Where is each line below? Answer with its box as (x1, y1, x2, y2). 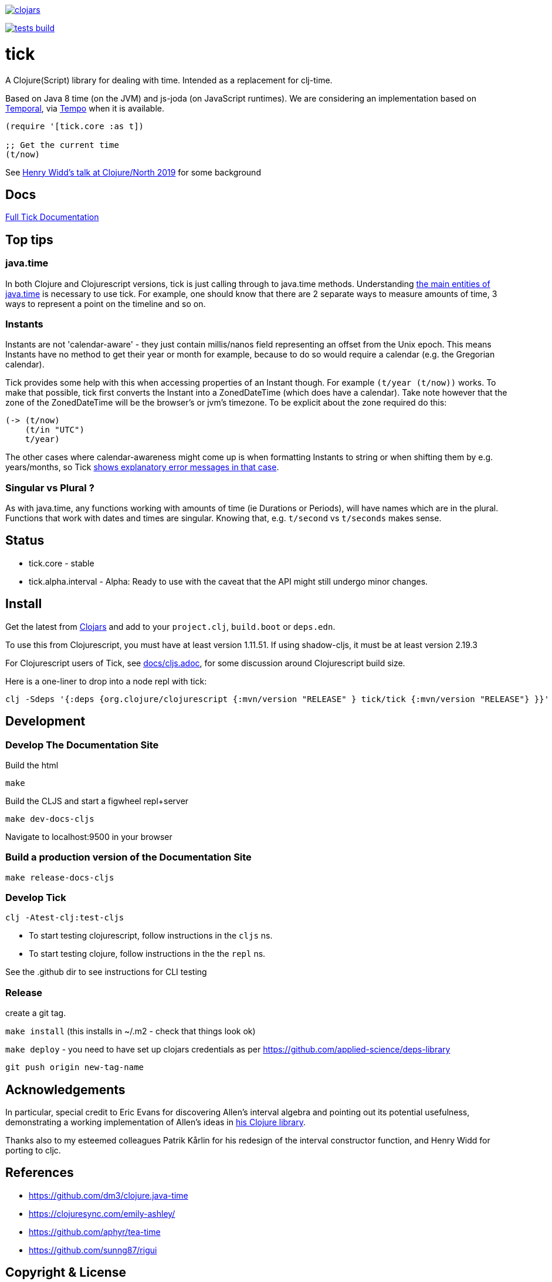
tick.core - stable (29, 558, 94, 568)
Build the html (5, 760, 59, 770)
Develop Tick (5, 892, 66, 904)
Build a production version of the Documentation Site (5, 851, 252, 863)
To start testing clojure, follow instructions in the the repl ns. (29, 949, 266, 959)
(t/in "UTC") (25, 425, 84, 435)
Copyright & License (5, 1265, 127, 1280)
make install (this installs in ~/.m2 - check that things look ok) (5, 1026, 256, 1037)
